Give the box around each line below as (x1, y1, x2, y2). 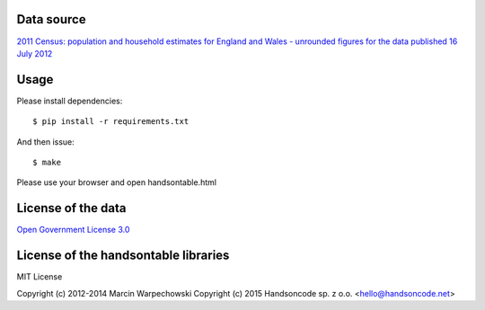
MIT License (16, 271, 63, 282)
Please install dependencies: (16, 95, 123, 106)
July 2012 (16, 48, 53, 58)
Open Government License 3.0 (16, 225, 130, 235)
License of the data (16, 200, 127, 216)
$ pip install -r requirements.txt (32, 117, 190, 127)
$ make (32, 157, 62, 167)
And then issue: (16, 136, 75, 147)
